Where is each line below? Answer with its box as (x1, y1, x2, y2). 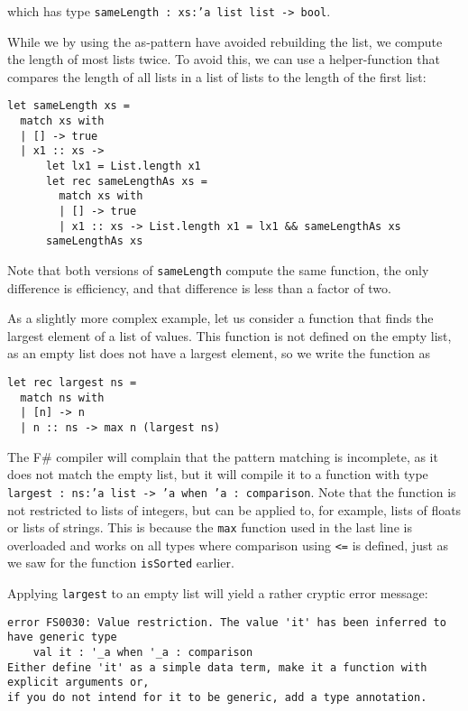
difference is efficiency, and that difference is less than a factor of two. (7, 278, 391, 297)
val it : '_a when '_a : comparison (32, 646, 253, 660)
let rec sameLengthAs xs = (45, 174, 207, 188)
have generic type (7, 631, 117, 644)
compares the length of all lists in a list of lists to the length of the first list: (7, 67, 427, 86)
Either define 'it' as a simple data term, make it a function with (7, 660, 427, 674)
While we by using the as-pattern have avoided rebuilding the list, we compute (7, 32, 443, 51)
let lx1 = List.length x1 (45, 160, 201, 173)
